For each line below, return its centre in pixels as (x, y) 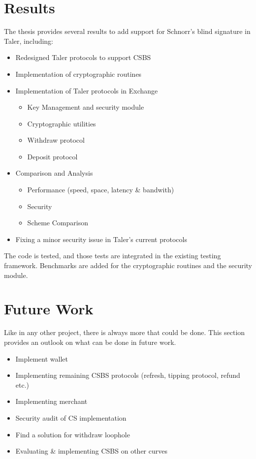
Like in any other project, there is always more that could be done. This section (125, 332)
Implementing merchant (51, 401)
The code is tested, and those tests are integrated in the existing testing (112, 256)
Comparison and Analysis (54, 173)
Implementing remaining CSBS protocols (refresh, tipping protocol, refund (128, 375)
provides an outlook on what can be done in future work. (90, 342)
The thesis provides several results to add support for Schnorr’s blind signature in (127, 31)
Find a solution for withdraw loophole (73, 434)
